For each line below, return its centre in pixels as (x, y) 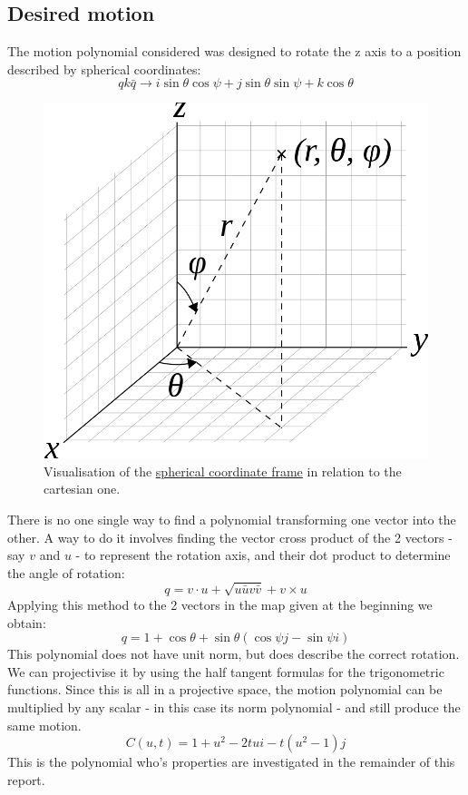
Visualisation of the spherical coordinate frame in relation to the (223, 471)
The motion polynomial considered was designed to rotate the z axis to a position (234, 51)
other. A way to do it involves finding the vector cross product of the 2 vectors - (230, 537)
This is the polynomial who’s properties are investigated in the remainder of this (231, 762)
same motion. (44, 725)
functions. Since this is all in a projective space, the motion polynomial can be (225, 689)
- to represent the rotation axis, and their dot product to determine (263, 555)
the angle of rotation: (66, 572)
